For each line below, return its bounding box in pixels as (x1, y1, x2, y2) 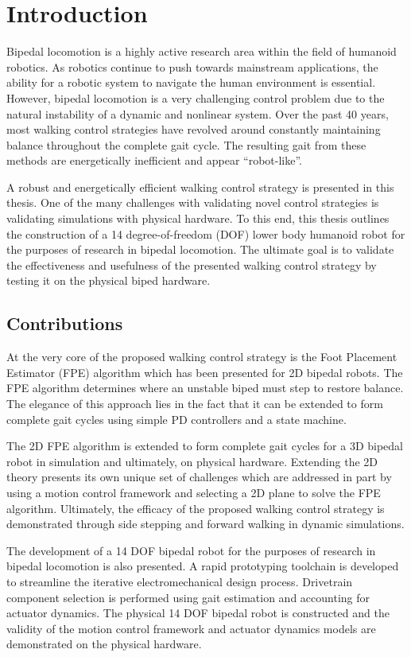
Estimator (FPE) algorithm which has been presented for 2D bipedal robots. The (6, 363, 403, 380)
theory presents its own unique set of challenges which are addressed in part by (6, 468, 392, 485)
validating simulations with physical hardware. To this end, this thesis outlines (6, 210, 390, 227)
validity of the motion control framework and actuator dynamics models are (6, 620, 376, 636)
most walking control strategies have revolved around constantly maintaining (6, 121, 381, 138)
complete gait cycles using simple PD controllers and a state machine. (6, 410, 347, 427)
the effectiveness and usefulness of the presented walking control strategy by (6, 256, 377, 273)
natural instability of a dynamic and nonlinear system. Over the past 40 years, (6, 105, 389, 122)
